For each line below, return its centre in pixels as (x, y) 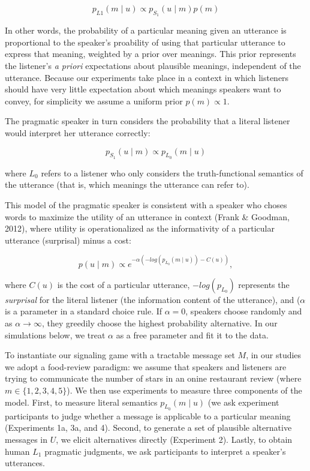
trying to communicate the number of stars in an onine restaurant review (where (153, 378)
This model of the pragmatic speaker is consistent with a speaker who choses (146, 204)
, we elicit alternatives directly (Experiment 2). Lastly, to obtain (174, 439)
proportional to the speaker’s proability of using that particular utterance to (145, 42)
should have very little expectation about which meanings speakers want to (143, 89)
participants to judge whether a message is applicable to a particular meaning (148, 415)
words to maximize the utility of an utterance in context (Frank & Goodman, (147, 216)
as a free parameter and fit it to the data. (192, 334)
